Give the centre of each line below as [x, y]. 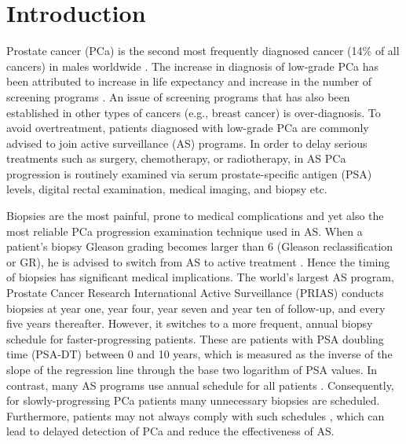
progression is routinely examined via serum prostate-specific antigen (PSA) [189, 173]
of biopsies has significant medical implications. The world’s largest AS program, [200, 277]
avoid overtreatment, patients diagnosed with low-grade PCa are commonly [188, 128]
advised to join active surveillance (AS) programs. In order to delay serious [187, 143]
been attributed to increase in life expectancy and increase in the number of [189, 81]
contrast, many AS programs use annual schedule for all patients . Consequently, [200, 385]
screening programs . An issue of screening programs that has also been [178, 96]
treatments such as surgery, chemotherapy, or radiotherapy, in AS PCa [176, 158]
